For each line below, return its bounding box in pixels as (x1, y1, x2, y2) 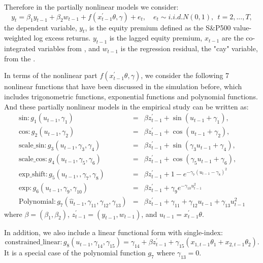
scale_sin (18, 142, 45, 149)
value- (233, 22, 252, 32)
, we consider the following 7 (141, 70, 229, 81)
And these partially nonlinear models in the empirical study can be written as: (4, 101, 249, 111)
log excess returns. (34, 32, 91, 43)
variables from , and (38, 43, 100, 54)
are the (221, 32, 244, 43)
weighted (4, 32, 31, 43)
